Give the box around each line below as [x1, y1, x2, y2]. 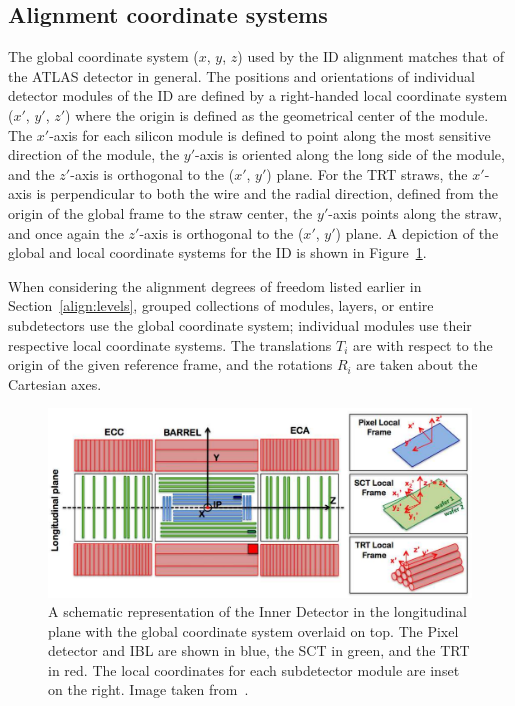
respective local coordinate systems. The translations [8, 334, 332, 355]
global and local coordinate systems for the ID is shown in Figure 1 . [8, 242, 427, 263]
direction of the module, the [8, 144, 180, 165]
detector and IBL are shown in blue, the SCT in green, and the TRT [48, 640, 470, 661]
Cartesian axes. [8, 373, 102, 394]
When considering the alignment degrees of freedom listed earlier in [8, 275, 422, 296]
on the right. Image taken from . [48, 679, 249, 700]
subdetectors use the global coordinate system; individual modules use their [8, 314, 472, 335]
